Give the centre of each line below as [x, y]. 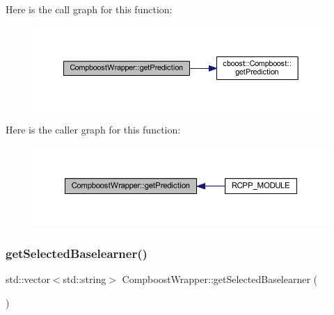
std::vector [28, 279]
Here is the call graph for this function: [89, 9]
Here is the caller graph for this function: [93, 130]
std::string [85, 279]
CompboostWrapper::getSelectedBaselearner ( [220, 279]
